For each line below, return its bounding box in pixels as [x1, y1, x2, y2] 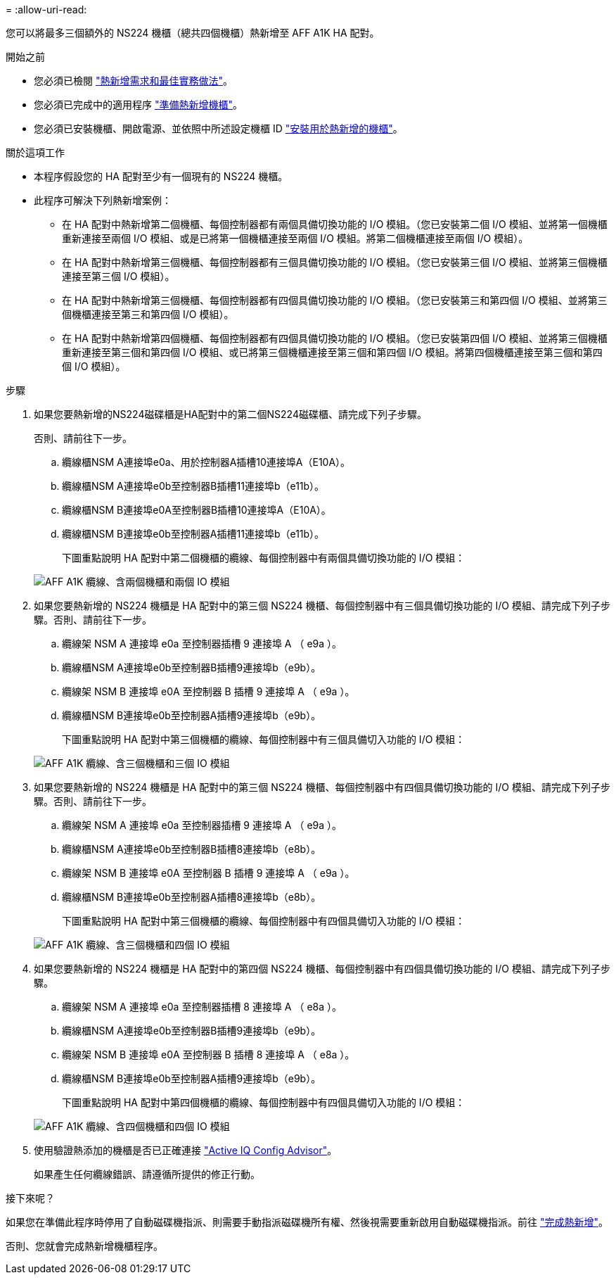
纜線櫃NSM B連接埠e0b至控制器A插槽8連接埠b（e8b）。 [62, 891, 321, 903]
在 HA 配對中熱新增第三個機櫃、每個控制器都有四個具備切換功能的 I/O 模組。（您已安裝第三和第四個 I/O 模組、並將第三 [62, 294, 608, 306]
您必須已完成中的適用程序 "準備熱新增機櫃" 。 [34, 99, 243, 110]
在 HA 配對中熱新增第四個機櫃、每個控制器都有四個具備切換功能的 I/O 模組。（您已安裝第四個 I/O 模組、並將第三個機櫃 [62, 332, 608, 344]
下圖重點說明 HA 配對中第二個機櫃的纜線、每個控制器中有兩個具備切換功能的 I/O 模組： [62, 552, 466, 564]
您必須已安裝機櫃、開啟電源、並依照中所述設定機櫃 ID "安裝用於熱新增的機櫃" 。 [34, 122, 403, 134]
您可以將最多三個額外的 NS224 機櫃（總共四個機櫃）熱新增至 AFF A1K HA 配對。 [6, 27, 380, 39]
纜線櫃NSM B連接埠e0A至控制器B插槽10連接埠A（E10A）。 [62, 504, 331, 516]
